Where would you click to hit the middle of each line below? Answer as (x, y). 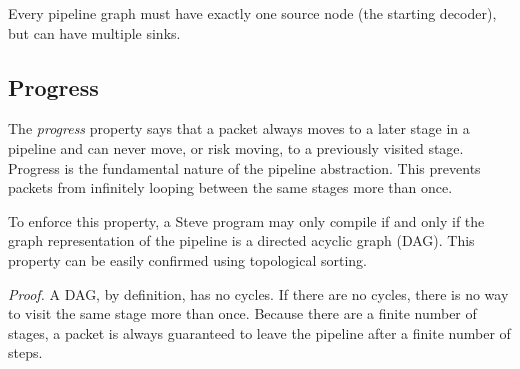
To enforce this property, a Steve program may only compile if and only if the (246, 220)
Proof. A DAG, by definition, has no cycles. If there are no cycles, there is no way (258, 293)
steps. (25, 352)
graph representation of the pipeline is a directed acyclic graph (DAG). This (241, 240)
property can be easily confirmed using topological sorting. (187, 259)
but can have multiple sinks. (94, 32)
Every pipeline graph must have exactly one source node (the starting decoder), (252, 13)
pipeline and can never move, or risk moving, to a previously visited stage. (236, 147)
